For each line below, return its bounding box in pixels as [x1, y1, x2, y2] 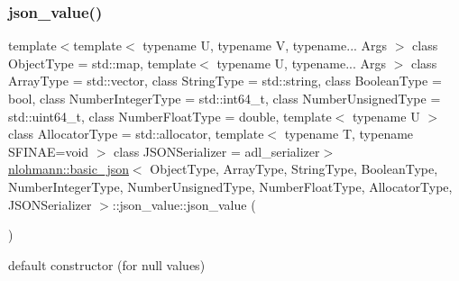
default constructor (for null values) [8, 255, 206, 274]
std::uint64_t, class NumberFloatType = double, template [8, 106, 332, 125]
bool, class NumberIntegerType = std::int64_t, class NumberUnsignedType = [8, 89, 441, 107]
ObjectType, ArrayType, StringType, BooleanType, [150, 159, 438, 178]
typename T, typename [284, 124, 414, 143]
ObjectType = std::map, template [8, 53, 197, 72]
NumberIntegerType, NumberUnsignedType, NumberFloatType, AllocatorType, [8, 177, 453, 195]
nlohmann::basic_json [8, 159, 129, 178]
